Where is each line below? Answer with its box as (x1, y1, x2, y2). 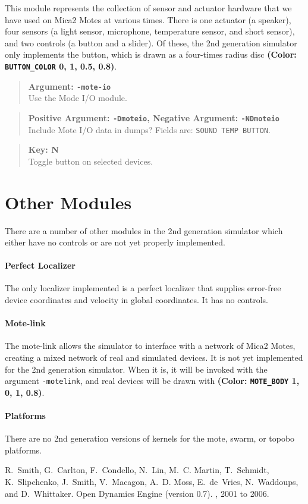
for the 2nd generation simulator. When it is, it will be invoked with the (5, 363, 268, 375)
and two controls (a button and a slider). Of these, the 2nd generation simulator (5, 36, 297, 49)
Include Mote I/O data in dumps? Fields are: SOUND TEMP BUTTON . (28, 123, 271, 136)
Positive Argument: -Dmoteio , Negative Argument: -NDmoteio (28, 111, 280, 124)
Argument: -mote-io (28, 80, 111, 92)
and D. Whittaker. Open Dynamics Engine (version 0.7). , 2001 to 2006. (5, 487, 269, 499)
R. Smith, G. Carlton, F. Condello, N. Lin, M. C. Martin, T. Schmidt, (5, 464, 269, 476)
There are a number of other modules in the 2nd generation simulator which (5, 224, 283, 237)
